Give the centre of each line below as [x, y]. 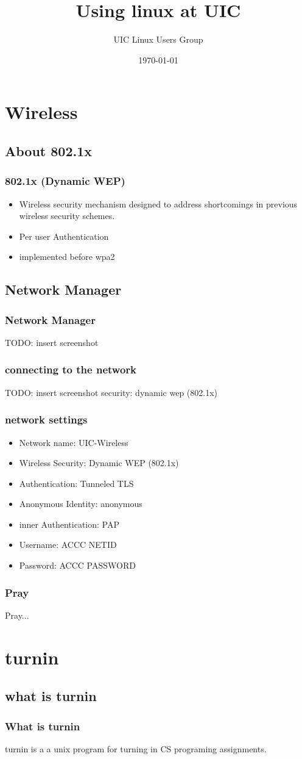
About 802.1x [49, 150]
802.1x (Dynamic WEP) [65, 181]
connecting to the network [71, 369]
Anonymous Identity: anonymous [81, 504]
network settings [46, 419]
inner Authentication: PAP [69, 524]
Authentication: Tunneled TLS [76, 483]
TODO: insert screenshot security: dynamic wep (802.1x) [111, 392]
